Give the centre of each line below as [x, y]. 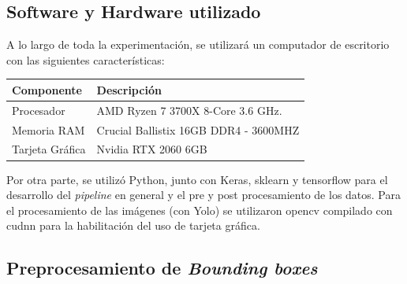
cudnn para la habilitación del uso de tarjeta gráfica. [133, 225]
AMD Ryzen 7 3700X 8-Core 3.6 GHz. [189, 110]
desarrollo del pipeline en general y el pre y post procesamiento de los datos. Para [203, 195]
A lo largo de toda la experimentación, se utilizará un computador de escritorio [198, 44]
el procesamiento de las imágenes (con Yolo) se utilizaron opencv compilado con [200, 210]
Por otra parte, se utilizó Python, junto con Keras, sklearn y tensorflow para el [197, 179]
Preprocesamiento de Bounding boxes [162, 268]
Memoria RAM [49, 129]
